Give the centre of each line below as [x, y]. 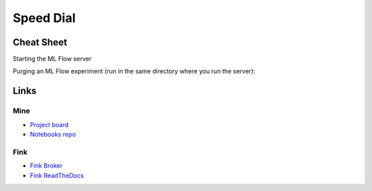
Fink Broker [46, 166]
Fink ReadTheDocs [57, 175]
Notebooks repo [53, 134]
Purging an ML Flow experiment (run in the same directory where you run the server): [134, 71]
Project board [49, 124]
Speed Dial [44, 18]
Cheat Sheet [40, 42]
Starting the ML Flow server [52, 59]
